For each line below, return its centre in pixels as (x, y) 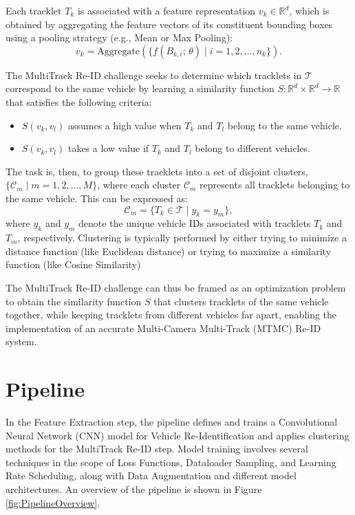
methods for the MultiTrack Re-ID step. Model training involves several (157, 449)
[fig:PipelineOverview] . (53, 502)
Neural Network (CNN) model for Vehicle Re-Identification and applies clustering (177, 435)
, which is (309, 10)
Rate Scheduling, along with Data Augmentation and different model (151, 475)
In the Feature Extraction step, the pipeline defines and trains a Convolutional (172, 421)
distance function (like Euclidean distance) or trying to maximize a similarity (169, 251)
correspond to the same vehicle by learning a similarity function (140, 88)
